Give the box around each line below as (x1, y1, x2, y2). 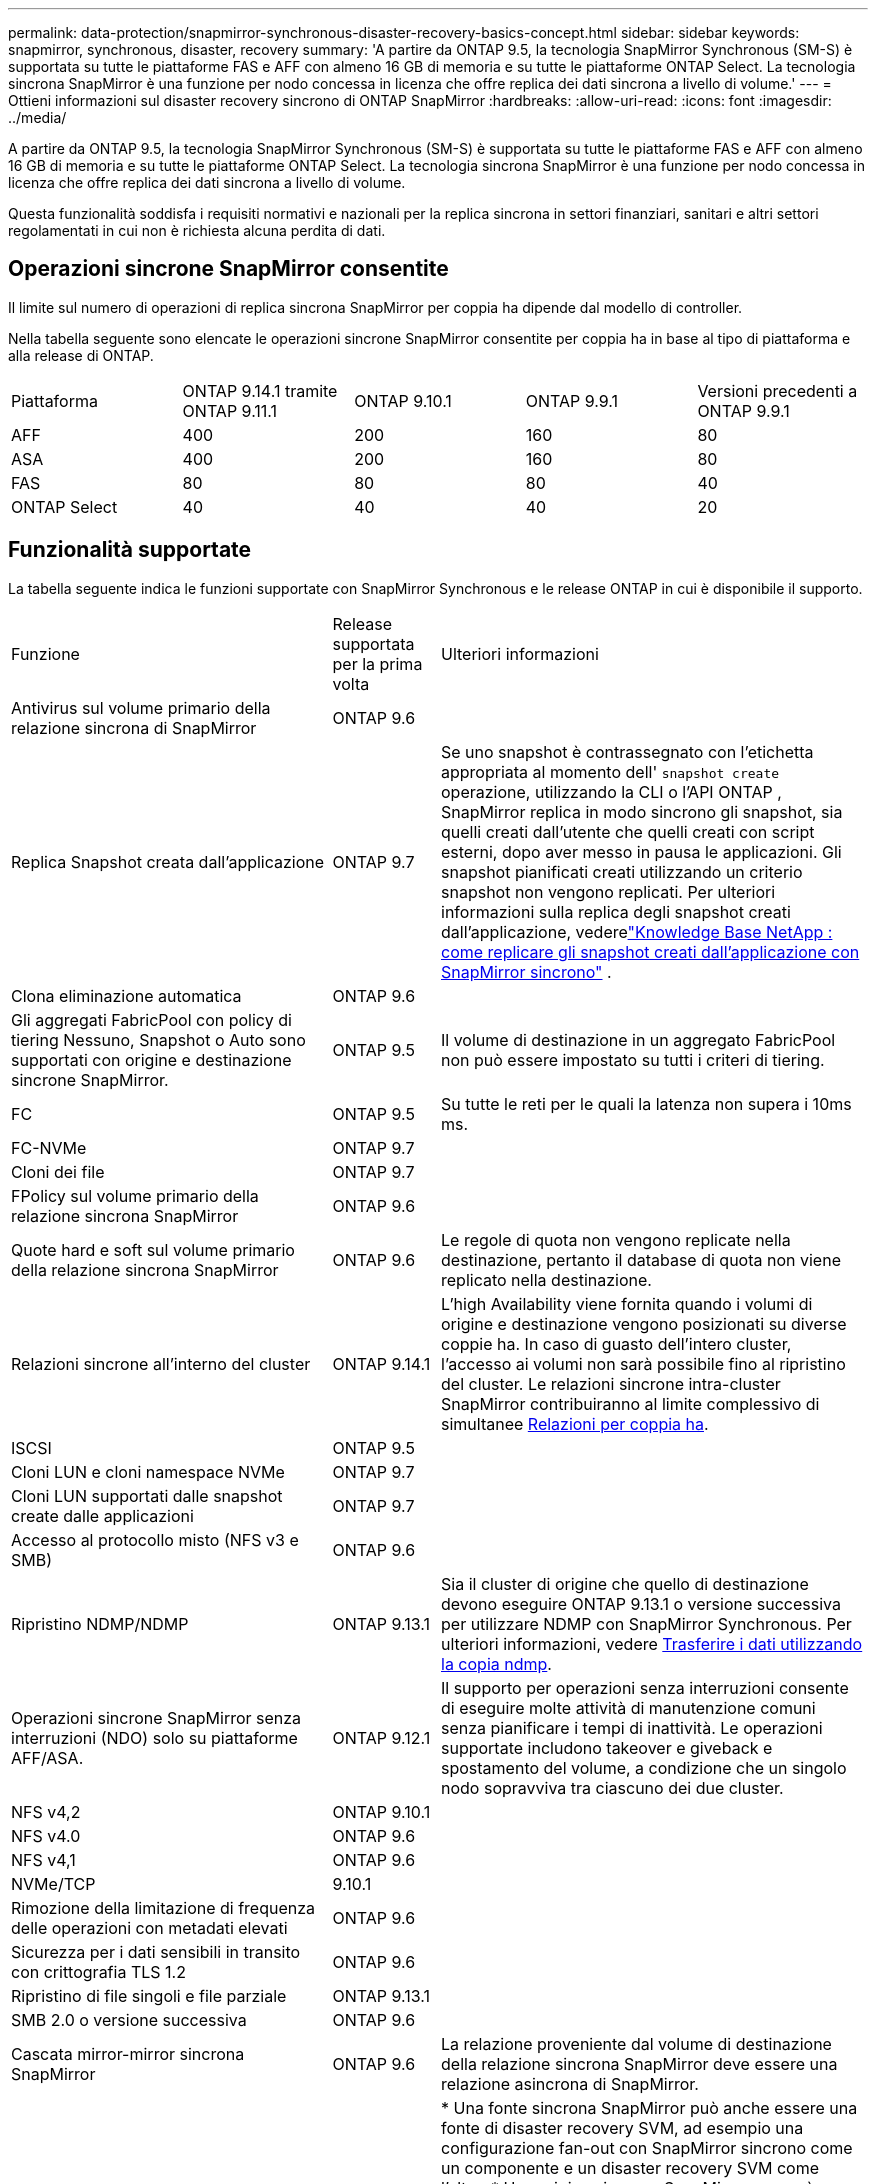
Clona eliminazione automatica (11, 985, 242, 1006)
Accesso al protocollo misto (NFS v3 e (11, 1529, 299, 1550)
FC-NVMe (11, 1137, 87, 1158)
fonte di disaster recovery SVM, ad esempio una (441, 2117, 804, 2138)
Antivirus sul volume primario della (11, 697, 271, 718)
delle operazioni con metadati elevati (11, 1917, 288, 1938)
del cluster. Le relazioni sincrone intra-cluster (441, 1373, 781, 1394)
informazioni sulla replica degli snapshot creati (441, 901, 791, 922)
